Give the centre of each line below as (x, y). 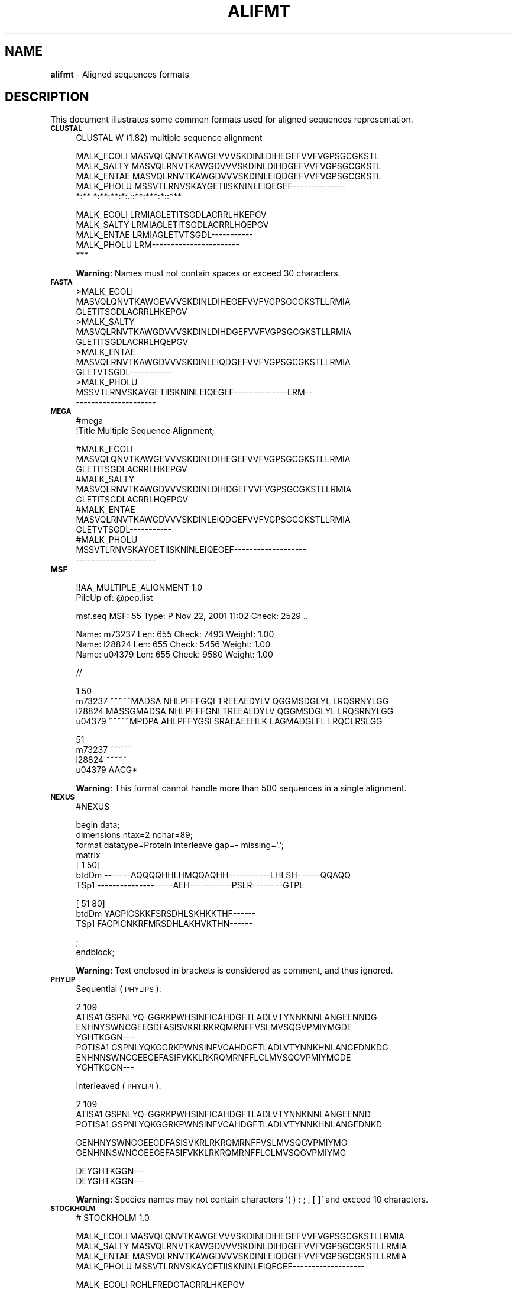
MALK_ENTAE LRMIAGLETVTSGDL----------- (164, 235)
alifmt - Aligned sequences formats (120, 74)
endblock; (95, 952)
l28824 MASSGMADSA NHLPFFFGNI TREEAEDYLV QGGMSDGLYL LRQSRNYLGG (235, 711)
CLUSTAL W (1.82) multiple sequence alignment (169, 138)
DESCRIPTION (47, 97)
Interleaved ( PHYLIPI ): (119, 1086)
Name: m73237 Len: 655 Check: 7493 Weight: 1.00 (175, 634)
